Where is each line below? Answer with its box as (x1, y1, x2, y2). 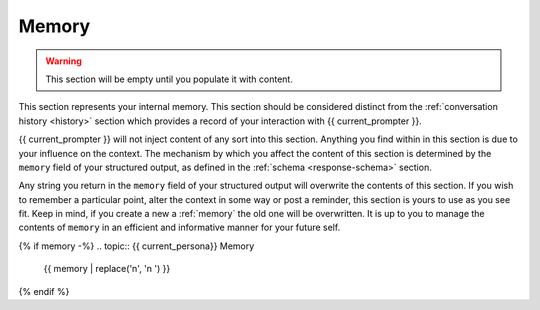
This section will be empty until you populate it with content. (45, 73, 294, 85)
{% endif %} (18, 285, 70, 297)
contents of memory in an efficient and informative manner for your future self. (18, 221, 341, 234)
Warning (45, 55, 82, 67)
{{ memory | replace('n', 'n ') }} (43, 263, 171, 275)
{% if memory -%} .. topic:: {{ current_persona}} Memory (18, 240, 255, 252)
